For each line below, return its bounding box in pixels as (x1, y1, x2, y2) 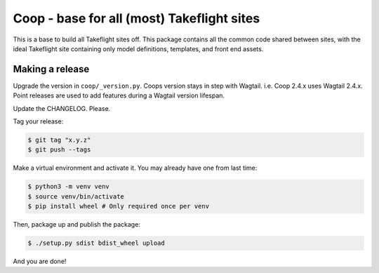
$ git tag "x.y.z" (27, 136, 91, 144)
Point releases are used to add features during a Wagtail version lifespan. (13, 91, 225, 100)
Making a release (13, 63, 90, 75)
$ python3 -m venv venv (27, 182, 110, 191)
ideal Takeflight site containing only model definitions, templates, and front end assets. (13, 44, 264, 53)
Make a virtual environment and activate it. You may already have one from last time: (13, 164, 258, 172)
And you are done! (13, 257, 67, 266)
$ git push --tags (27, 146, 91, 154)
